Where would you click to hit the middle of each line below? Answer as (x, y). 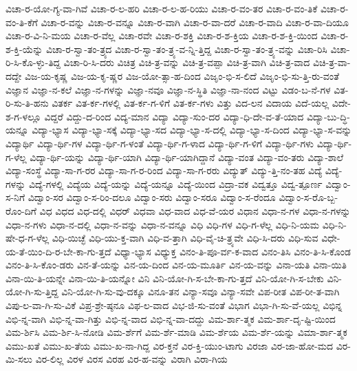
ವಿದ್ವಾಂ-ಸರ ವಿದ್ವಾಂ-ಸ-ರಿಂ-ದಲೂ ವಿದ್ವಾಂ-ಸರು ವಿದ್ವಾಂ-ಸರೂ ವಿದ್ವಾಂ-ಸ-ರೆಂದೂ (152, 197)
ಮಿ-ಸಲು (19, 359)
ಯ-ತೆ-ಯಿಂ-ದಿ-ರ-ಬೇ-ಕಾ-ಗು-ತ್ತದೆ (58, 251)
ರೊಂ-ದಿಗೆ (21, 210)
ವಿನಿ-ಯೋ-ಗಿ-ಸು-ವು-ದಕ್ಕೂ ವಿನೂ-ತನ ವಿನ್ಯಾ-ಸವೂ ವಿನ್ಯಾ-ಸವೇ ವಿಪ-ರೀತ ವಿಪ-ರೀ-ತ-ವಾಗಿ (201, 291)
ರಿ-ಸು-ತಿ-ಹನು (27, 103)
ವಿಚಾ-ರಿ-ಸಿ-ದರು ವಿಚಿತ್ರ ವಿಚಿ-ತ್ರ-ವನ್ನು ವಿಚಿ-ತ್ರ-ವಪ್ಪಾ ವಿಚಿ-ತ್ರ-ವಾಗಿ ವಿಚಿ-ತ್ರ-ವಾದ (187, 62)
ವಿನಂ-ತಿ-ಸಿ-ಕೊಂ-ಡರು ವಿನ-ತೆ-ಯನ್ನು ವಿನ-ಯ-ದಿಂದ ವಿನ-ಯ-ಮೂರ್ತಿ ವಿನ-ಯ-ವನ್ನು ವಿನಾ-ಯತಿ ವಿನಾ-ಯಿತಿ (176, 265)
